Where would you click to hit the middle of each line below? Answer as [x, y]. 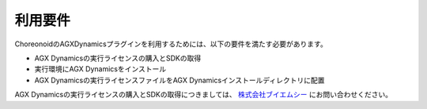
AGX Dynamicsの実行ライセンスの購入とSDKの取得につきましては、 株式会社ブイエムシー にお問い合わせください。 [204, 95]
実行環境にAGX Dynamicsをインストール [100, 69]
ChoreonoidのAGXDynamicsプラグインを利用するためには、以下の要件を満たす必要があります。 [171, 44]
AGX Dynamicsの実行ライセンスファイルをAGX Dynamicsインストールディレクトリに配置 [179, 80]
